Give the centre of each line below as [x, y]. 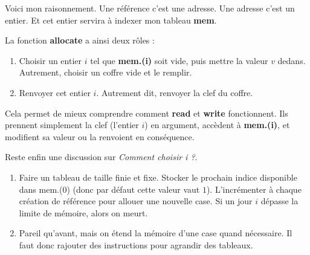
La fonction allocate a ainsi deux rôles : [80, 40]
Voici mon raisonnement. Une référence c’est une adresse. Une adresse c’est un [150, 8]
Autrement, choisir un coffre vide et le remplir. [105, 72]
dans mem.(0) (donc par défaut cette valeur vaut [109, 189]
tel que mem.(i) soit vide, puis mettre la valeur [179, 60]
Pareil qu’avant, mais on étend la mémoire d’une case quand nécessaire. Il [156, 233]
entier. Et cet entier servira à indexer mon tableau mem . [111, 20]
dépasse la [279, 201]
